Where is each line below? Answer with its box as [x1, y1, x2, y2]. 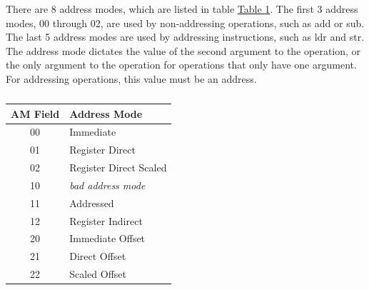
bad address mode [69, 177, 146, 192]
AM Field [11, 106, 60, 121]
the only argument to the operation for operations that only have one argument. [6, 57, 357, 72]
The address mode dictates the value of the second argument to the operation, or [6, 43, 361, 58]
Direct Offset [69, 249, 126, 264]
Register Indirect [69, 213, 143, 228]
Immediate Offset [69, 231, 146, 246]
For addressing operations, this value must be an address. [6, 71, 257, 86]
